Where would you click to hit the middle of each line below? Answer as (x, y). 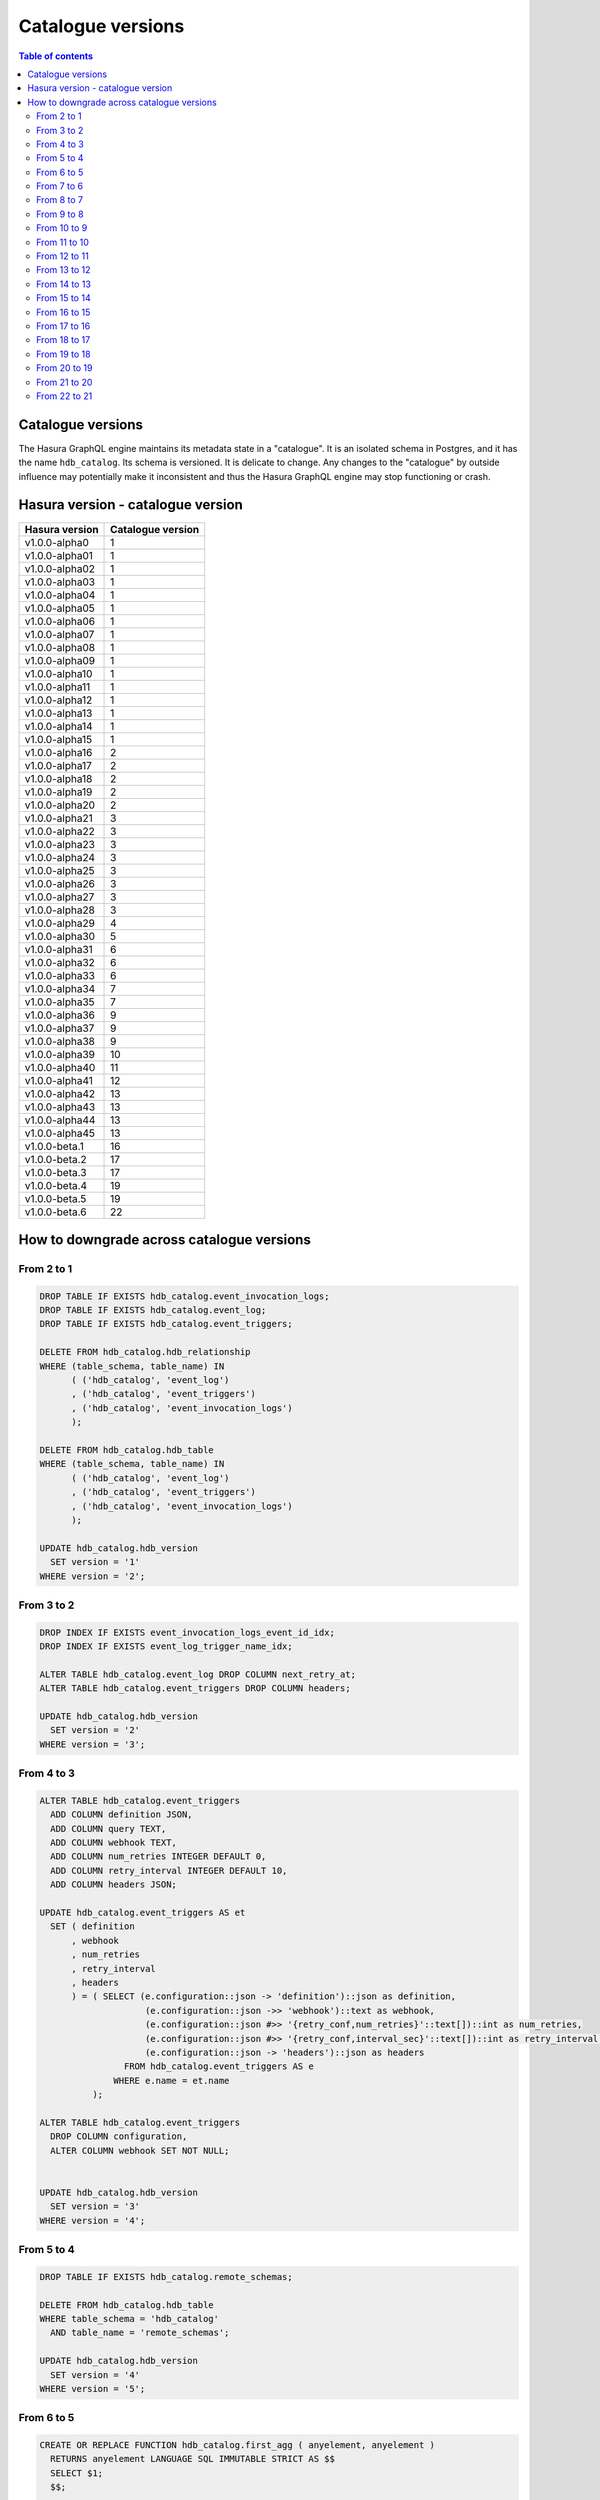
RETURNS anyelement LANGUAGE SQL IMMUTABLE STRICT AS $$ (192, 2459)
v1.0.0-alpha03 (59, 582)
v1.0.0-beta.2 (55, 1159)
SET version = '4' (95, 2374)
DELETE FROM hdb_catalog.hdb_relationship (145, 1352)
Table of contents (56, 56)
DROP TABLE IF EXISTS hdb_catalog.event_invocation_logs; (184, 1296)
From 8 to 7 (60, 200)
